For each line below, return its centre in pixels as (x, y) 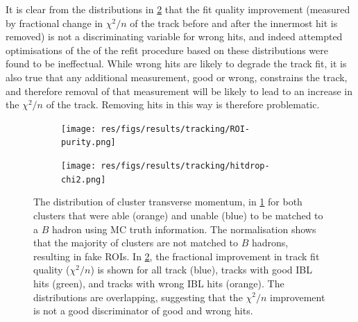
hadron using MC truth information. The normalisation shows (184, 229)
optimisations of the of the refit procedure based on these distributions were (167, 50)
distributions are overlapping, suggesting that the (138, 297)
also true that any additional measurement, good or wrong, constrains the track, (177, 77)
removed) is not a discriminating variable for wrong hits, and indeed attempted (174, 36)
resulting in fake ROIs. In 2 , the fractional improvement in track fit (177, 256)
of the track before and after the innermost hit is (234, 23)
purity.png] (88, 143)
